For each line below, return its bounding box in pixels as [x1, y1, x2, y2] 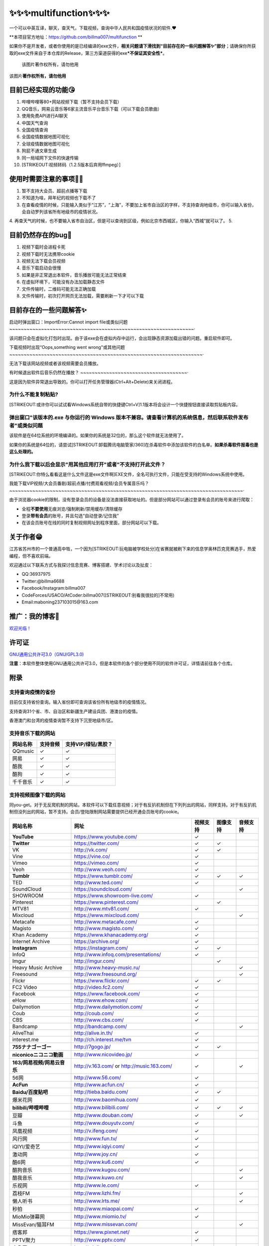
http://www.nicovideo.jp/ [74, 1051, 133, 1058]
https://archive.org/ [74, 937, 120, 944]
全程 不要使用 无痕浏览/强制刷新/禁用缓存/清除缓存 [21, 506, 123, 512]
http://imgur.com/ [74, 957, 116, 964]
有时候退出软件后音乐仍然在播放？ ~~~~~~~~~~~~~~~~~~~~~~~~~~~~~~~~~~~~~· [9, 369, 189, 376]
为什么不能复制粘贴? [9, 391, 58, 398]
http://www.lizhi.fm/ [74, 1189, 121, 1196]
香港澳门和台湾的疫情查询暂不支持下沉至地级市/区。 [9, 718, 116, 724]
